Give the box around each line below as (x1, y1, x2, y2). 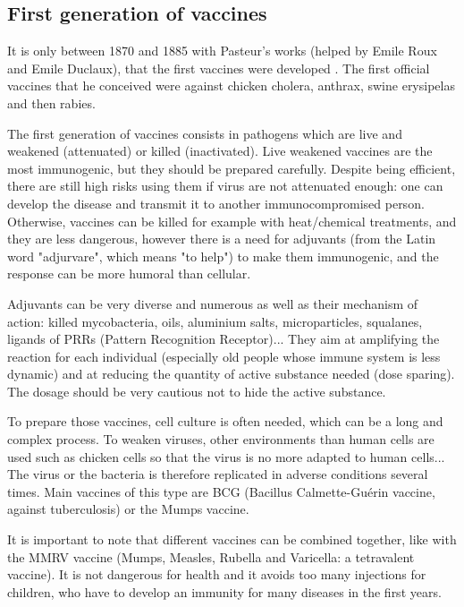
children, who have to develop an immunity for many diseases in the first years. (7, 582, 442, 601)
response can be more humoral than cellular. (7, 264, 251, 283)
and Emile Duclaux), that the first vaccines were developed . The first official (7, 58, 430, 77)
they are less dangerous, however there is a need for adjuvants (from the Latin (7, 229, 436, 248)
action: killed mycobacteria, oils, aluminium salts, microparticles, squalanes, (7, 312, 423, 330)
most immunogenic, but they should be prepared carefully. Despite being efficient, (7, 158, 456, 177)
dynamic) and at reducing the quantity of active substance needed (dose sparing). (7, 364, 455, 383)
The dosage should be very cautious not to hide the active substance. (7, 381, 386, 400)
